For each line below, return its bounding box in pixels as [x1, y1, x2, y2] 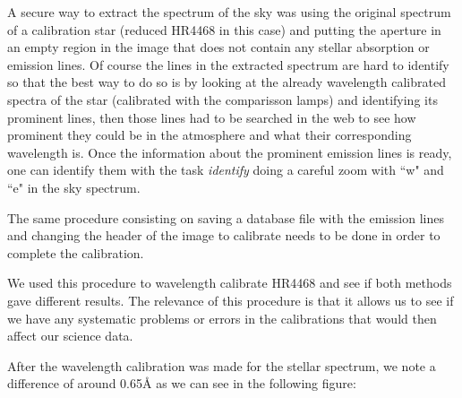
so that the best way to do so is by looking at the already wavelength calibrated [7, 73, 446, 91]
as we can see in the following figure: [156, 374, 356, 393]
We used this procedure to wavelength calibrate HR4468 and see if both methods [7, 273, 452, 292]
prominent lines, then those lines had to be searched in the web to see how [7, 108, 416, 126]
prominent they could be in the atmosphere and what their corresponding [7, 125, 412, 144]
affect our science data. [7, 326, 133, 345]
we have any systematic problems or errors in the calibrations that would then [7, 308, 437, 327]
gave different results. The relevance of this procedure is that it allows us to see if [7, 290, 454, 309]
